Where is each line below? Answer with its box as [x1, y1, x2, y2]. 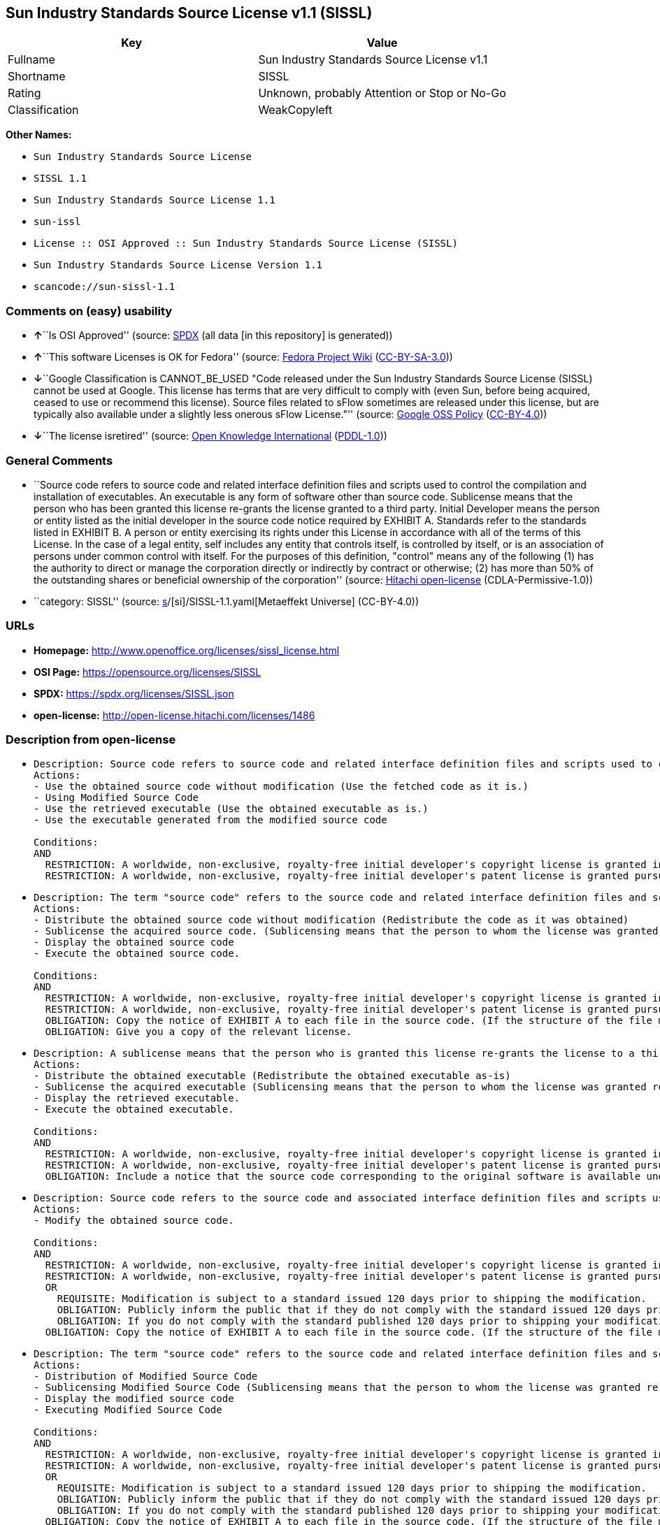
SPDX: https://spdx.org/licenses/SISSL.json [34, 687, 234, 700]
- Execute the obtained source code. [34, 948, 241, 960]
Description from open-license [6, 732, 176, 747]
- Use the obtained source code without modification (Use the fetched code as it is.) [34, 781, 529, 793]
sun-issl [34, 216, 81, 228]
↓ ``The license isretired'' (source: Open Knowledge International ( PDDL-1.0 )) [34, 430, 387, 442]
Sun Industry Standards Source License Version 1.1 [34, 259, 323, 271]
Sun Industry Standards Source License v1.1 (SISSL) [6, 4, 373, 22]
